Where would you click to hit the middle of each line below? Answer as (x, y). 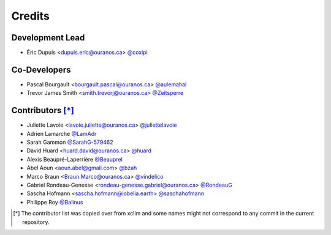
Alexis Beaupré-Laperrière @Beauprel (74, 159)
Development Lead (48, 38)
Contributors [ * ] (43, 110)
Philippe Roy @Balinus (55, 202)
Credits (31, 16)
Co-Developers (41, 69)
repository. (36, 222)
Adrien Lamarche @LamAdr (62, 133)
